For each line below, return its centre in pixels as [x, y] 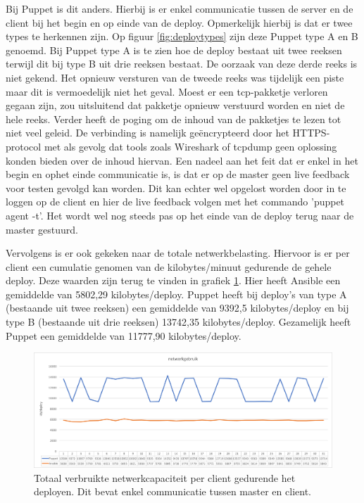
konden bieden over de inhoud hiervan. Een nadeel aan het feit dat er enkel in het [182, 160]
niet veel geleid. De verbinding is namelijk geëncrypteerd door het [148, 133]
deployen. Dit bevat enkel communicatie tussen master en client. [172, 491]
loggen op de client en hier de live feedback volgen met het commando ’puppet [175, 202]
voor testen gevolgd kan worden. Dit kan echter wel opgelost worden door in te [176, 187]
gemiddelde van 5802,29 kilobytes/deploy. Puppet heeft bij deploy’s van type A [176, 294]
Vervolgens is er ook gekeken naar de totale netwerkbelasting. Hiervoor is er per [178, 253]
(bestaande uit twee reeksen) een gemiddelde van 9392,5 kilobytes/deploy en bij [177, 308]
